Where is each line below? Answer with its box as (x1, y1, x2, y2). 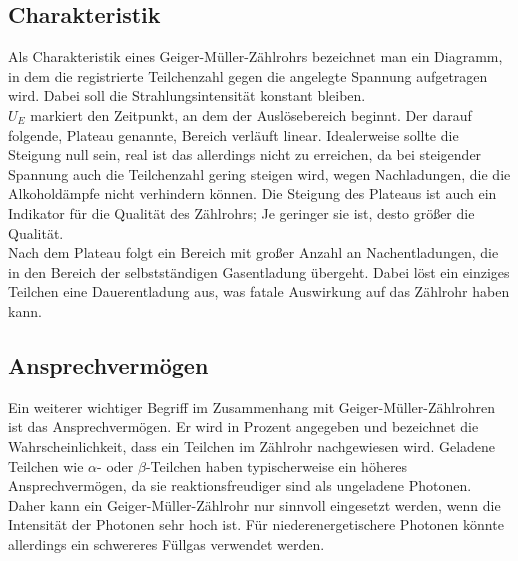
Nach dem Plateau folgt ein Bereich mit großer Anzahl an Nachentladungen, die (8, 242, 499, 263)
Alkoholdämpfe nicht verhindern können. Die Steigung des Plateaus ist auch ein (8, 183, 497, 204)
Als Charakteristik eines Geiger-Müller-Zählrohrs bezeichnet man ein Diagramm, (8, 46, 503, 67)
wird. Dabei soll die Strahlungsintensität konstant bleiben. (8, 85, 366, 106)
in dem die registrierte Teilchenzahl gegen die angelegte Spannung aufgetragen (8, 65, 488, 86)
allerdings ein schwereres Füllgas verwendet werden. (8, 533, 325, 554)
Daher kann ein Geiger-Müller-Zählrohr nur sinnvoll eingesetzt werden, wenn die (8, 494, 501, 515)
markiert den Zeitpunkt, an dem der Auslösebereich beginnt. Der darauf (30, 104, 472, 125)
